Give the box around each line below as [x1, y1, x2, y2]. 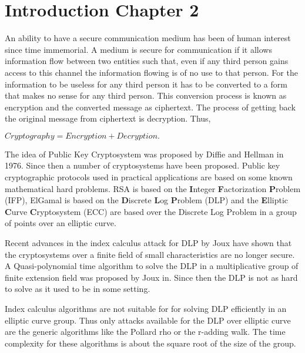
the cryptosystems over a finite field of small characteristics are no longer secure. [5, 248, 295, 260]
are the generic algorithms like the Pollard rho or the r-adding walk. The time [5, 325, 286, 338]
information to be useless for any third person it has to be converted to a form [5, 78, 287, 90]
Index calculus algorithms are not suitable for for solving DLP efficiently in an [5, 302, 287, 314]
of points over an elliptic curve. [5, 217, 116, 229]
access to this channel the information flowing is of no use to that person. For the [5, 66, 298, 78]
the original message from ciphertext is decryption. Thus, [5, 112, 211, 125]
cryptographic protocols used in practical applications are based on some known [5, 171, 293, 183]
